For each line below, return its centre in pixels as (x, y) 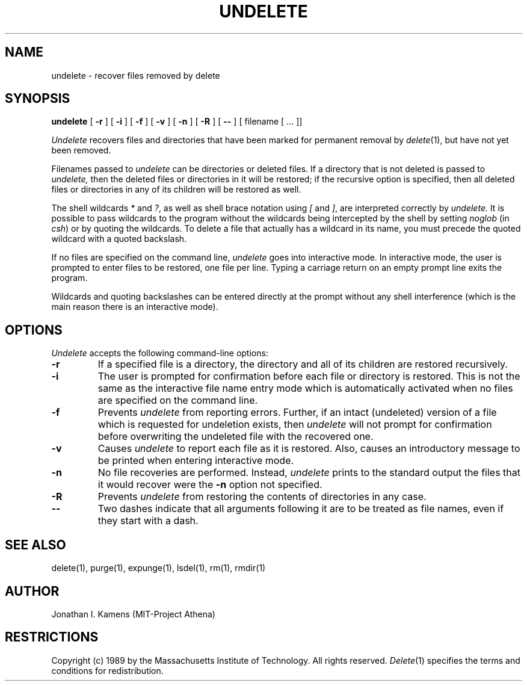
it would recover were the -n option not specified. (210, 485)
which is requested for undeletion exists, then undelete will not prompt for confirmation (295, 425)
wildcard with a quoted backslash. (119, 239)
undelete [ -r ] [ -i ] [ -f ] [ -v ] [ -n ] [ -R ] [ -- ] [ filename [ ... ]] (177, 122)
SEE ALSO (35, 545)
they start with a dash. (148, 521)
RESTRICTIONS (52, 637)
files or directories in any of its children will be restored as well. (176, 190)
